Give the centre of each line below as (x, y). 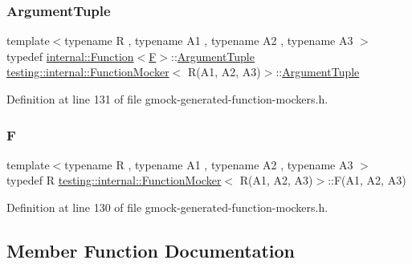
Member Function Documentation (151, 250)
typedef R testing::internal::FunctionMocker (114, 180)
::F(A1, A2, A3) (367, 180)
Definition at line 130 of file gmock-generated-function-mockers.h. (167, 207)
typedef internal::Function (70, 56)
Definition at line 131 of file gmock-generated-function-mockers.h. (167, 99)
